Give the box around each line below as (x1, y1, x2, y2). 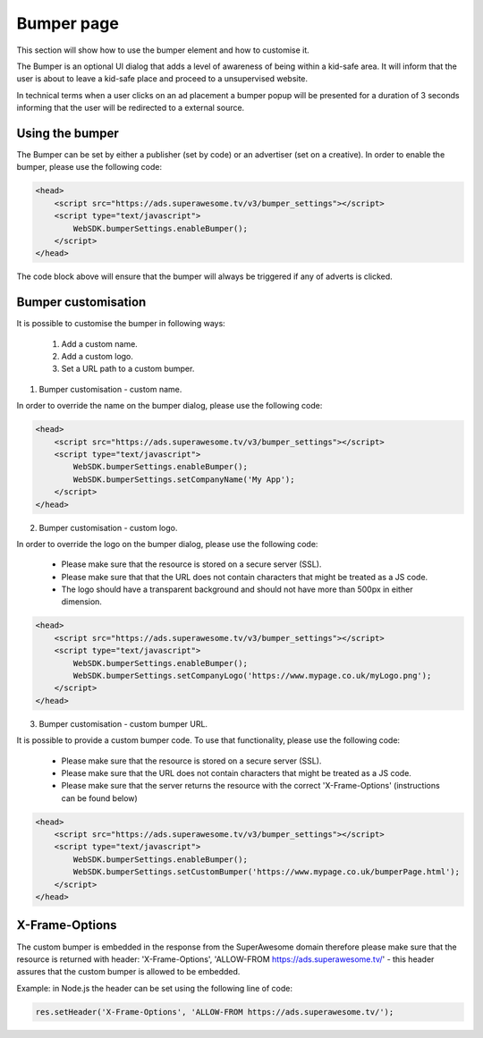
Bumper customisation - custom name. (38, 384, 182, 394)
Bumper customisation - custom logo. (38, 522, 178, 533)
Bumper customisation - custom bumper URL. (38, 718, 208, 729)
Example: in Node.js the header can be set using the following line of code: (16, 983, 292, 993)
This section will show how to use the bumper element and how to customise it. (16, 45, 310, 55)
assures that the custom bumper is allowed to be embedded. (16, 966, 241, 977)
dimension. (61, 596, 103, 607)
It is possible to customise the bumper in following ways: (16, 318, 225, 329)
